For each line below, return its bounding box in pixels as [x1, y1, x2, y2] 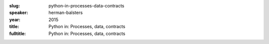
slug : [9, 3, 20, 8]
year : [9, 16, 21, 22]
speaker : [9, 10, 28, 16]
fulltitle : [9, 30, 26, 37]
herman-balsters [48, 10, 83, 16]
